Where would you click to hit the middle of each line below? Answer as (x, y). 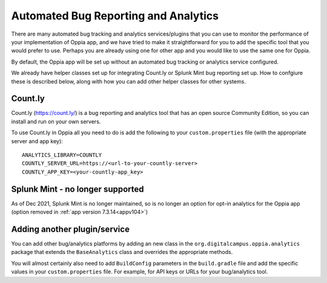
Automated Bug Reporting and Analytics (115, 16)
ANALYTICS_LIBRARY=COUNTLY (62, 155)
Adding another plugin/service (71, 229)
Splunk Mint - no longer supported (78, 189)
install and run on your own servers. (56, 122)
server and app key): (37, 141)
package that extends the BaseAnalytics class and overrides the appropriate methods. (122, 252)
